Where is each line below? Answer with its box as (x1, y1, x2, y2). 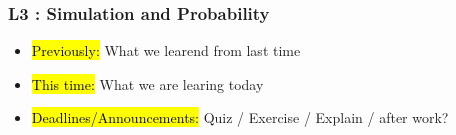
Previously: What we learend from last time (31, 40, 301, 61)
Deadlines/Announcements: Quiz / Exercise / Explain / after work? (31, 107, 449, 128)
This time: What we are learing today (31, 73, 264, 94)
